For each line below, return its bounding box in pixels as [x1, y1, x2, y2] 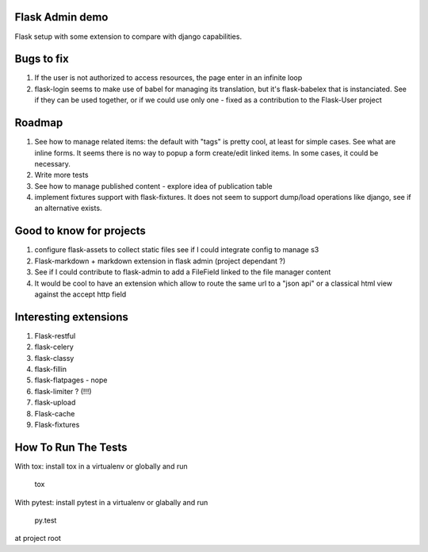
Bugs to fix [14, 52, 69, 66]
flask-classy [34, 353, 75, 362]
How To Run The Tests [14, 440, 128, 454]
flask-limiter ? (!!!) [34, 386, 92, 396]
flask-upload [34, 397, 76, 408]
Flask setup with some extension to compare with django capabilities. [14, 32, 242, 41]
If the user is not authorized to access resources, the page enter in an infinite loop [34, 73, 303, 82]
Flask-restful [34, 331, 76, 340]
